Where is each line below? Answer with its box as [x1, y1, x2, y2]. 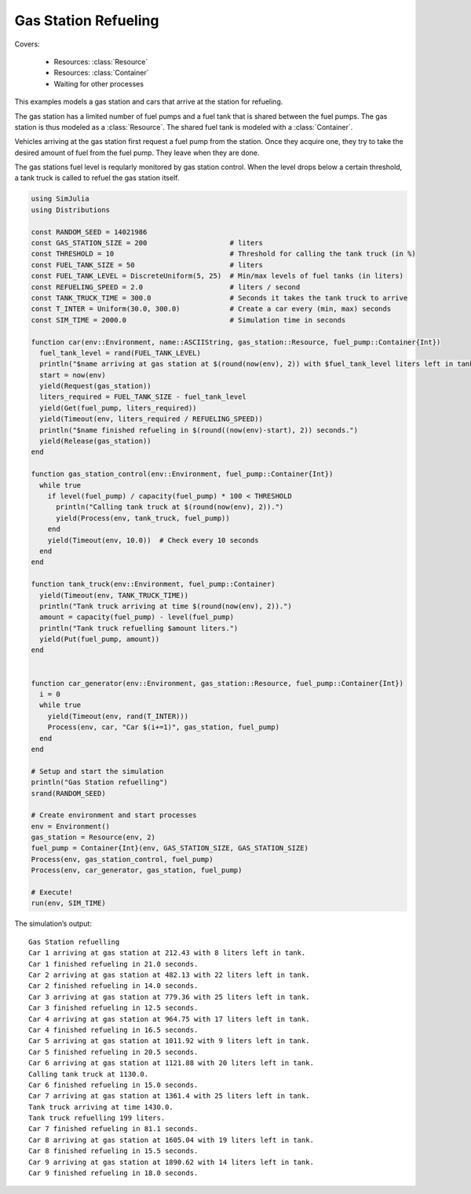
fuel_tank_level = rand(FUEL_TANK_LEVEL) [39, 348, 202, 357]
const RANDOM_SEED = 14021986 [31, 227, 148, 236]
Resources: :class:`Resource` [53, 57, 148, 66]
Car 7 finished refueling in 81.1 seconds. [28, 1125, 199, 1133]
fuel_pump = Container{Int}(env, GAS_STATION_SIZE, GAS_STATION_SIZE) [31, 844, 309, 853]
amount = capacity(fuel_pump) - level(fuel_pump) [39, 613, 235, 621]
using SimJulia [31, 194, 89, 204]
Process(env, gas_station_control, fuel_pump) [31, 854, 214, 864]
